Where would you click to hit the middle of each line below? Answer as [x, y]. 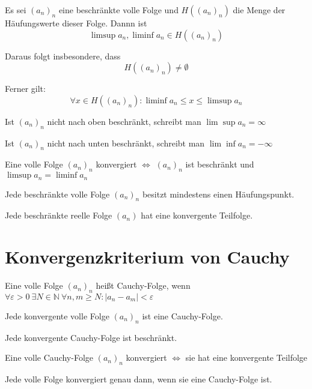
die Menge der [259, 10]
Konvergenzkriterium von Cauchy [147, 257]
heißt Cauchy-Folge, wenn [143, 285]
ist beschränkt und [220, 164]
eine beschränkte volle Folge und [118, 10]
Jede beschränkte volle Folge [57, 194]
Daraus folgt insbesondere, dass [63, 56]
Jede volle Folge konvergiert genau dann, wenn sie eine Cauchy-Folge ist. [139, 379]
